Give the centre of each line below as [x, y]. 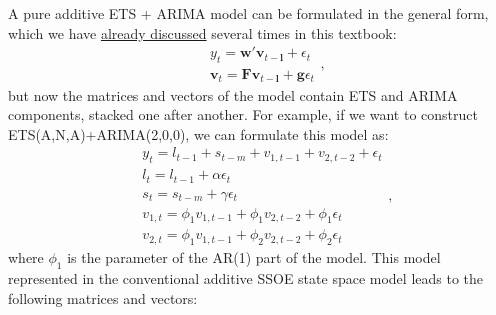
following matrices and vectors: [103, 297]
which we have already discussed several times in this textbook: [202, 32]
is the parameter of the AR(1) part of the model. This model [254, 257]
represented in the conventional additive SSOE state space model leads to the [246, 278]
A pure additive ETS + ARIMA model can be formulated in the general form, [248, 13]
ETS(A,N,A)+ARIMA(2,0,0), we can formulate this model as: [198, 133]
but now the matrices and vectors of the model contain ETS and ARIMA [233, 94]
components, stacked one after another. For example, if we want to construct [243, 114]
